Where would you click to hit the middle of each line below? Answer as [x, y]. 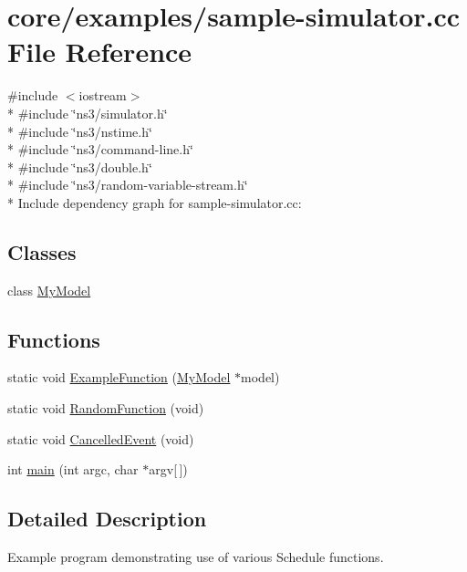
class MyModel [49, 290]
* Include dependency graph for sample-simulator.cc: [155, 202]
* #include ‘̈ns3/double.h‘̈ [80, 166]
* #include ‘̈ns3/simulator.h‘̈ [88, 113]
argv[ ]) [168, 469]
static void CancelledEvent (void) [101, 438]
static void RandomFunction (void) [106, 408]
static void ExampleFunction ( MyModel [119, 377]
